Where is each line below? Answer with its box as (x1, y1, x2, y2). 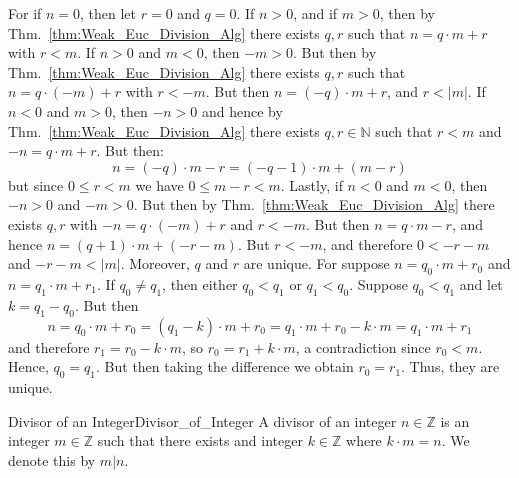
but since (8, 174, 64, 195)
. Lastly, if (280, 174, 343, 195)
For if (8, 3, 42, 23)
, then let (80, 3, 137, 23)
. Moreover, (120, 253, 190, 274)
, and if (293, 3, 338, 23)
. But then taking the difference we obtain (96, 356, 354, 377)
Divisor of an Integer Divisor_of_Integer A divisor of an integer (8, 410, 397, 431)
